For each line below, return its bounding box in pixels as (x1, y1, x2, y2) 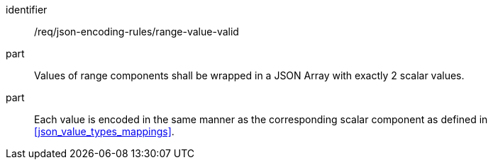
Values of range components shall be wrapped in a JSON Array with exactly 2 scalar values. (34, 69, 465, 81)
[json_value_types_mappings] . (34, 125, 175, 137)
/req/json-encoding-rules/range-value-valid (34, 25, 239, 38)
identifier (6, 4, 48, 16)
